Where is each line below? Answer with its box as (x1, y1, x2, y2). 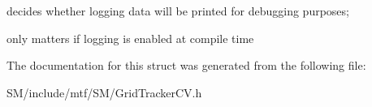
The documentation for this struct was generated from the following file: (6, 57, 366, 74)
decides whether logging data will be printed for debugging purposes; (6, 2, 349, 19)
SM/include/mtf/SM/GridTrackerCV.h (6, 83, 202, 101)
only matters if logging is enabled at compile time (6, 29, 254, 46)
